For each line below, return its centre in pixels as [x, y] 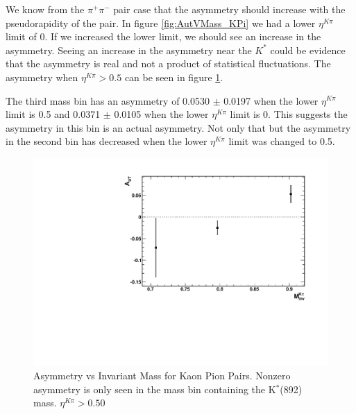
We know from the [45, 9]
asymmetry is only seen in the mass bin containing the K [155, 389]
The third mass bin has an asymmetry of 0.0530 [108, 100]
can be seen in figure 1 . [174, 77]
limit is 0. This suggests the [289, 114]
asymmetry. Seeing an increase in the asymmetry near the [129, 50]
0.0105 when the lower [161, 114]
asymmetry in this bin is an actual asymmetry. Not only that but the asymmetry [178, 127]
